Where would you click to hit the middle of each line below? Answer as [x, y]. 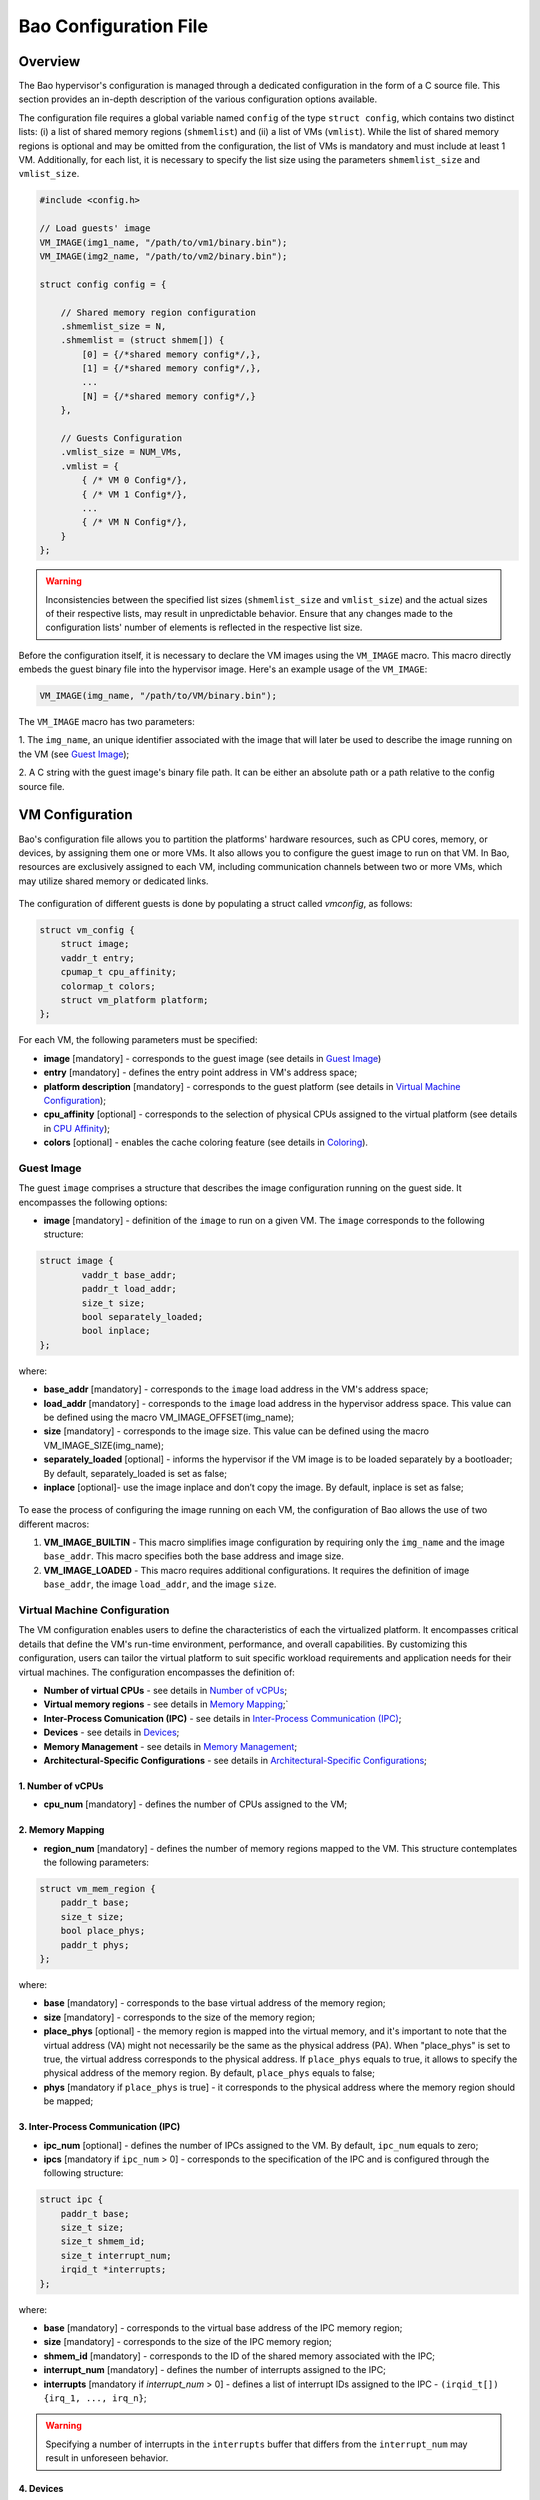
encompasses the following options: [93, 1202]
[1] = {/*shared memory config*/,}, [171, 368]
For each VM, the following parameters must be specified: [138, 1040]
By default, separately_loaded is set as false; [135, 1473]
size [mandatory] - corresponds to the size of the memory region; [179, 2017]
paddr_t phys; [95, 1944]
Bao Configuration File [113, 26]
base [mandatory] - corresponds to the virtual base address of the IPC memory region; [223, 2327]
